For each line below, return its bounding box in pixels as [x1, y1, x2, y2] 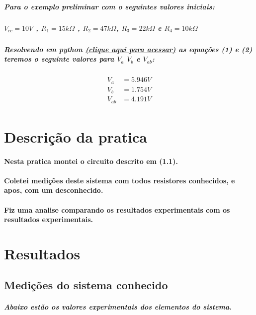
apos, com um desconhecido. [4, 185, 103, 195]
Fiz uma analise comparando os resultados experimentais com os [4, 204, 230, 215]
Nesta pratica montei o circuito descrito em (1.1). [4, 156, 178, 166]
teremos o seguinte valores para [4, 54, 114, 64]
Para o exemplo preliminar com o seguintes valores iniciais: [4, 1, 215, 11]
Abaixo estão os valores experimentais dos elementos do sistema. [4, 302, 232, 312]
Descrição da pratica [4, 126, 147, 147]
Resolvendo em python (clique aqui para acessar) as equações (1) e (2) [4, 44, 253, 54]
